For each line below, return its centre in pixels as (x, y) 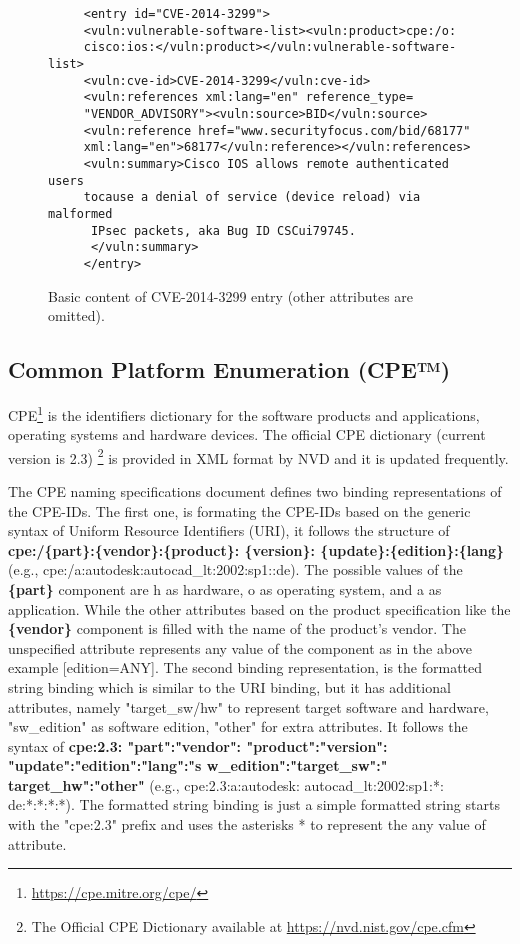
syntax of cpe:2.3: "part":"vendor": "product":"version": (198, 745)
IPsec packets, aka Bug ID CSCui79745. (223, 230)
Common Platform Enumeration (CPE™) (229, 369)
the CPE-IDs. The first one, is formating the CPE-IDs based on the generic (239, 510)
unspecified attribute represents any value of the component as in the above (240, 647)
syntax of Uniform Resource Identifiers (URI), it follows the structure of (229, 530)
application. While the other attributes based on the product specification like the (259, 608)
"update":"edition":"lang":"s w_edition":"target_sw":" (198, 765)
